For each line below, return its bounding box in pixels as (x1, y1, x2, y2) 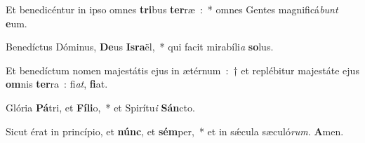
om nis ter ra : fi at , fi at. (6, 76, 108, 91)
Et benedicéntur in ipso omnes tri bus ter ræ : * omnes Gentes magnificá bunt (6, 2, 338, 16)
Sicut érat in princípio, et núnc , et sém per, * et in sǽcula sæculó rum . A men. (6, 123, 344, 138)
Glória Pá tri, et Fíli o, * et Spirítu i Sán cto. (6, 100, 195, 114)
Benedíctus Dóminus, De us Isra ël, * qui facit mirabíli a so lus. (6, 39, 274, 54)
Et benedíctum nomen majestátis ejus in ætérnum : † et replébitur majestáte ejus (6, 62, 359, 77)
